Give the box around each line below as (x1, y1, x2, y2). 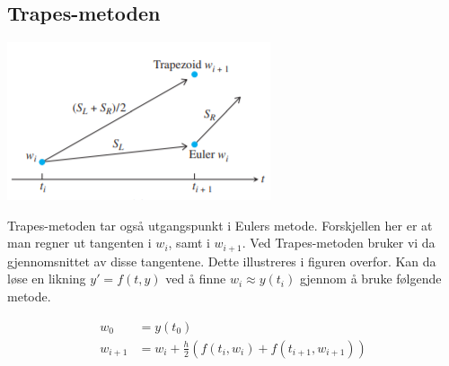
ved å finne (165, 269, 226, 288)
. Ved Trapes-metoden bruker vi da (242, 233, 436, 252)
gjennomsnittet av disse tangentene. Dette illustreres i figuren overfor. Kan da (7, 251, 436, 270)
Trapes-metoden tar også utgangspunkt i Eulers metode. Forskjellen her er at (7, 215, 433, 234)
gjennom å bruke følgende (299, 269, 442, 288)
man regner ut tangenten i (7, 233, 152, 252)
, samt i (168, 233, 210, 252)
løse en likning (7, 269, 86, 288)
